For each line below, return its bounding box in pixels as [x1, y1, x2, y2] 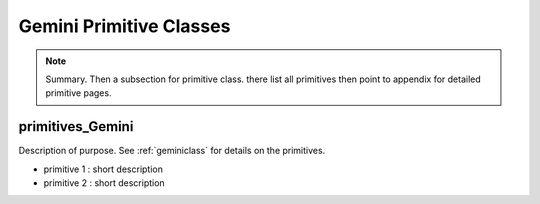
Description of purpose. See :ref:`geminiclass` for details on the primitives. [18, 145, 326, 157]
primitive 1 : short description [43, 163, 164, 175]
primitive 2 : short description [43, 177, 165, 189]
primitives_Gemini [18, 118, 134, 135]
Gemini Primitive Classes [18, 15, 231, 37]
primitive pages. [45, 87, 112, 99]
